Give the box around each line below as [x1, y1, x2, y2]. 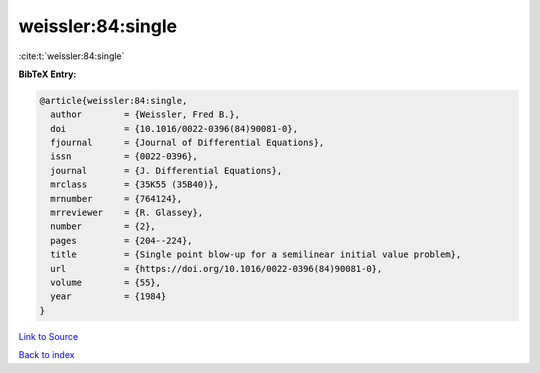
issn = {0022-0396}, [50, 151, 199, 162]
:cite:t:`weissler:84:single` [18, 50, 125, 62]
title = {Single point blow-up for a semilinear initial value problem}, [50, 249, 462, 260]
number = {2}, [50, 221, 157, 232]
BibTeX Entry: [18, 68, 77, 80]
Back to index [18, 349, 75, 361]
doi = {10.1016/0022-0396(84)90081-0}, [50, 123, 299, 134]
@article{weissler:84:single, [39, 95, 188, 106]
